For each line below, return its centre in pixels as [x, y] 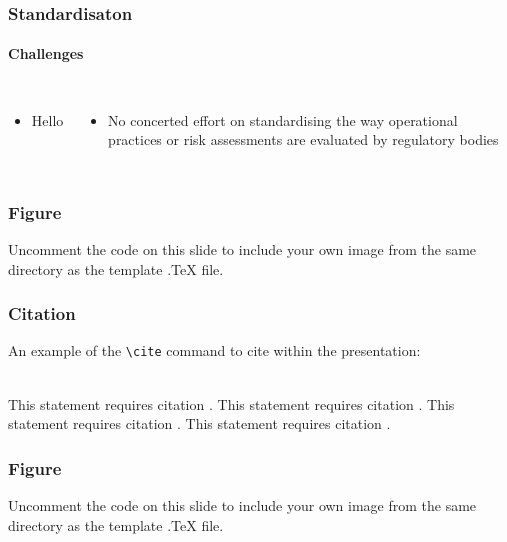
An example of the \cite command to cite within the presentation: [214, 350]
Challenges [46, 53]
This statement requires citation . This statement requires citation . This [231, 403]
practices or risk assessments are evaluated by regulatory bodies [303, 139]
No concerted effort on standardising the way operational [283, 119]
